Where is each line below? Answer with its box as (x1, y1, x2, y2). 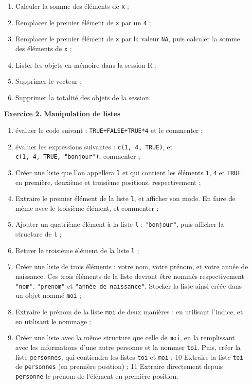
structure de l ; (15, 229, 62, 239)
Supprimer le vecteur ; (15, 76, 82, 86)
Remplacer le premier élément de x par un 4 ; (15, 17, 151, 27)
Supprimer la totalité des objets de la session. (15, 92, 151, 102)
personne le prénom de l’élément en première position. (15, 370, 179, 381)
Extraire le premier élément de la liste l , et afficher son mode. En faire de (15, 193, 235, 203)
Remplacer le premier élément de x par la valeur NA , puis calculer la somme (15, 34, 240, 44)
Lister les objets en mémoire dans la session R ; (15, 59, 157, 70)
